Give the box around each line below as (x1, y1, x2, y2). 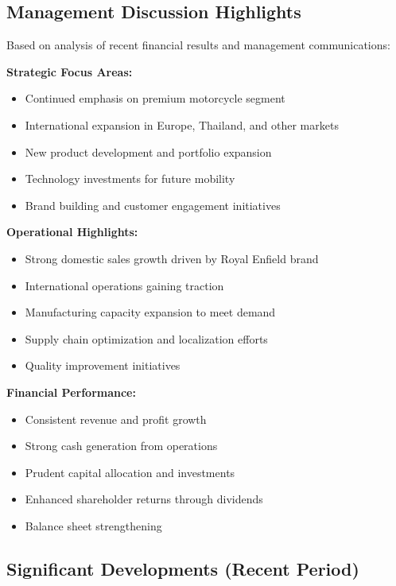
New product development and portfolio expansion (25, 143, 272, 160)
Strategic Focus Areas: (6, 63, 133, 80)
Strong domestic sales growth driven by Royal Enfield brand (25, 250, 319, 266)
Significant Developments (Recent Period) (6, 556, 359, 580)
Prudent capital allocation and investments (25, 464, 235, 480)
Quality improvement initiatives (25, 357, 181, 374)
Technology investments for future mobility (25, 170, 235, 187)
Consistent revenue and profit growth (25, 410, 207, 427)
